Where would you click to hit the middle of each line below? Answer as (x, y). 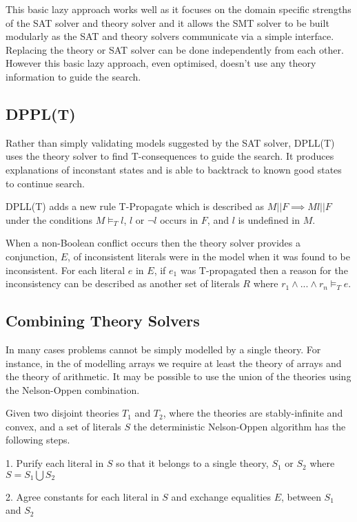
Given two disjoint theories (62, 413)
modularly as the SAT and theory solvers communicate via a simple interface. (170, 36)
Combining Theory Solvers (103, 321)
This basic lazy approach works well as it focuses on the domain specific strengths (178, 9)
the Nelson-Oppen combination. (73, 389)
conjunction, (32, 256)
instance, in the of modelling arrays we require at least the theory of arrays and (174, 363)
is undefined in (269, 219)
